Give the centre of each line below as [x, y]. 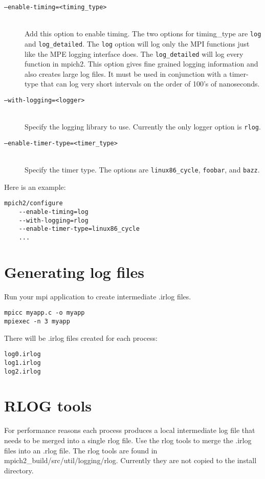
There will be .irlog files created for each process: [81, 338]
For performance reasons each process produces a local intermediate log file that [130, 430]
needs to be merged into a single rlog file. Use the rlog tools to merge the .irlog [128, 440]
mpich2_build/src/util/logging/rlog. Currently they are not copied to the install [130, 460]
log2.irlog [23, 371]
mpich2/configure [34, 203]
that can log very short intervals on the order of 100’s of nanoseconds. [150, 84]
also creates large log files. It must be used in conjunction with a [126, 73]
